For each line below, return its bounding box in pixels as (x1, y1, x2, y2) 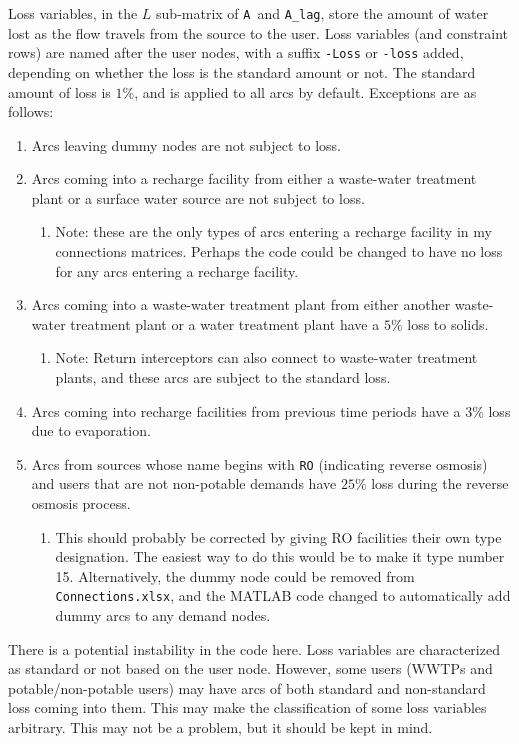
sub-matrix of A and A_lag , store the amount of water (156, 3, 489, 23)
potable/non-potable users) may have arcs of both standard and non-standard (8, 677, 486, 698)
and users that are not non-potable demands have (31, 473, 337, 494)
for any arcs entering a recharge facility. (55, 260, 299, 281)
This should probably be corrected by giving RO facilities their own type (55, 526, 502, 547)
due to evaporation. (31, 420, 151, 441)
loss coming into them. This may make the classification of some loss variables (8, 697, 487, 718)
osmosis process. (31, 493, 131, 514)
